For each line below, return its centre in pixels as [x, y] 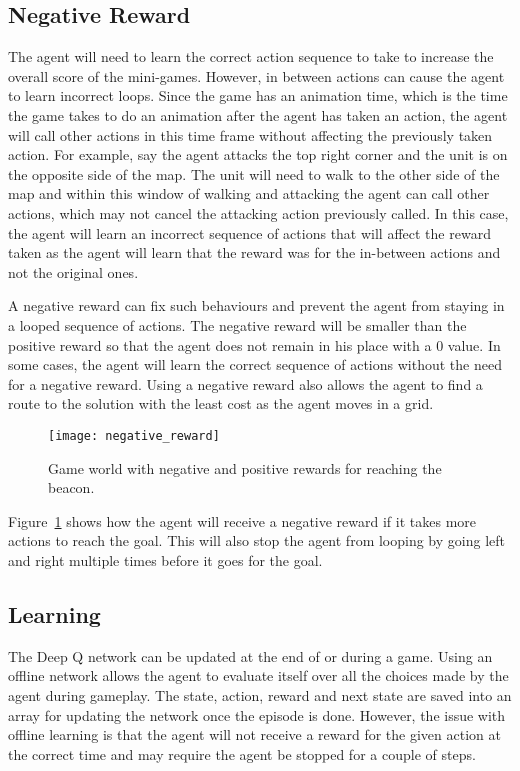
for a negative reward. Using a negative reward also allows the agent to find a [245, 383]
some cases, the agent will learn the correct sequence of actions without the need [255, 364]
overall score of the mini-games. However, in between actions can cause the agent [256, 75]
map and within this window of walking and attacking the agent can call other [249, 193]
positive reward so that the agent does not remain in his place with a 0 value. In [254, 344]
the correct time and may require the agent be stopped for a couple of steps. [242, 753]
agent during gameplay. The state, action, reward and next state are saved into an [260, 694]
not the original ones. [73, 271]
